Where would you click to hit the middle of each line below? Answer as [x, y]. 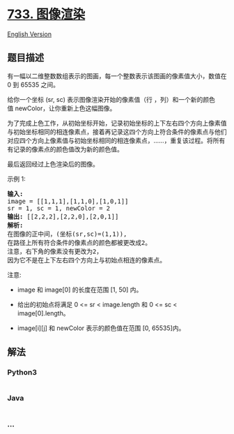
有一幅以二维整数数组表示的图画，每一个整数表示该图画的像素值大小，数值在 [117, 76]
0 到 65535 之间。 [33, 84]
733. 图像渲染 [46, 14]
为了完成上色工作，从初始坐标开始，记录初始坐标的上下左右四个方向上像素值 [117, 123]
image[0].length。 [43, 313]
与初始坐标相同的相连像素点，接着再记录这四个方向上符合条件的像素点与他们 [117, 132]
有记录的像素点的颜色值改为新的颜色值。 [65, 149]
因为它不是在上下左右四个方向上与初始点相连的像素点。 [86, 260]
